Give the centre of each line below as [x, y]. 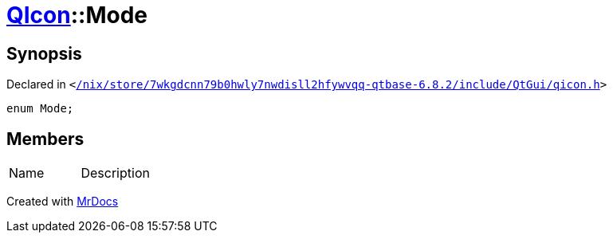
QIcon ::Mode [77, 15]
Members [45, 139]
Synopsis [44, 53]
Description [115, 173]
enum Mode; [40, 109]
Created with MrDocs [63, 202]
